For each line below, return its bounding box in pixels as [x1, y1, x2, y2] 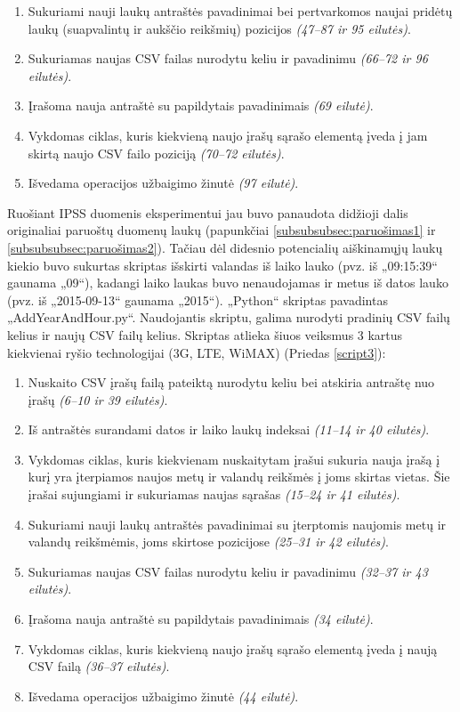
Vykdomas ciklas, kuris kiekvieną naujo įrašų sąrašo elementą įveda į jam [28, 125, 428, 144]
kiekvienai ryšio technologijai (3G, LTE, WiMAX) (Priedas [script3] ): [7, 343, 386, 361]
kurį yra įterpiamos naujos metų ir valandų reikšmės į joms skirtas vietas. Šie [28, 467, 450, 486]
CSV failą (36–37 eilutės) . [28, 657, 170, 676]
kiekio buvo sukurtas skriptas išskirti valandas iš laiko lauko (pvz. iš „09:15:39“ [7, 255, 438, 274]
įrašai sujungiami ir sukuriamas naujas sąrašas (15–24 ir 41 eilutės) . [28, 485, 400, 504]
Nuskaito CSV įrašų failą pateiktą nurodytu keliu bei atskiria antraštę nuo [28, 373, 435, 392]
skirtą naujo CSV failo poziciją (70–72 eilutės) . [28, 143, 285, 162]
